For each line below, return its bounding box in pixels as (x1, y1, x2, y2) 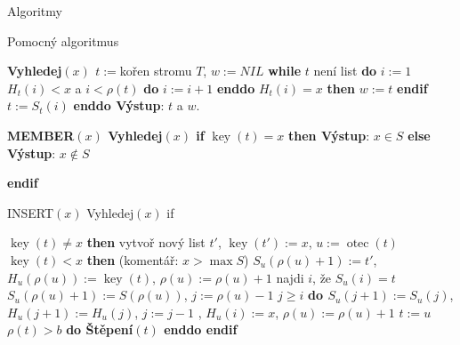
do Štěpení (66, 320, 133, 339)
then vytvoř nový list (86, 233, 206, 252)
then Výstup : (288, 125, 370, 144)
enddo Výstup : (73, 96, 165, 115)
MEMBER (7, 125, 75, 144)
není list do (313, 61, 377, 80)
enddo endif (164, 320, 238, 339)
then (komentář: (86, 250, 179, 269)
